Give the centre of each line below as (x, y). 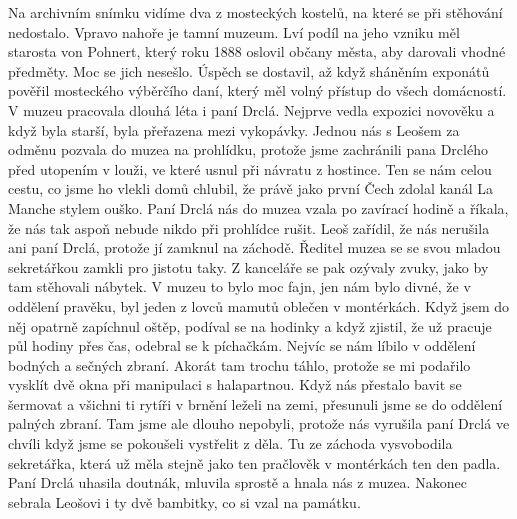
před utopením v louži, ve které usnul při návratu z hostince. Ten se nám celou (250, 168)
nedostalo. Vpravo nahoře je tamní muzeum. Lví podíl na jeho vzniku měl (234, 31)
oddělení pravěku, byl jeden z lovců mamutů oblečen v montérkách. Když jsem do (259, 305)
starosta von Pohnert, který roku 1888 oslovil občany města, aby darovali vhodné (257, 51)
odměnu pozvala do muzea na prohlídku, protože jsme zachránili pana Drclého (248, 149)
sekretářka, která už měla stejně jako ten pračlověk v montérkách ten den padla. (254, 462)
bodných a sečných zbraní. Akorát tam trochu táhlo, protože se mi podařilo (239, 364)
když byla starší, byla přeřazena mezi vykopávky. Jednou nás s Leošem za (234, 129)
